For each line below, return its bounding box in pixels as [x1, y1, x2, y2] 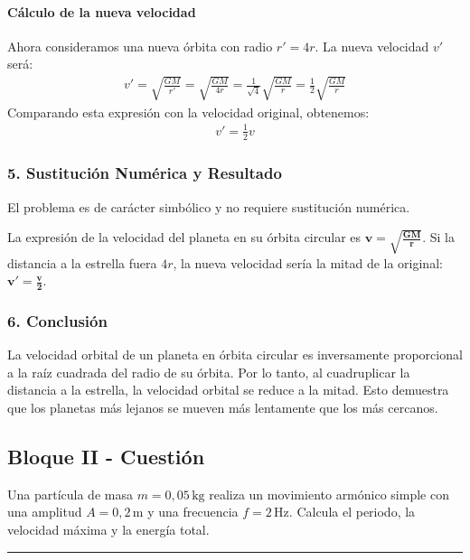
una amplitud [7, 502, 82, 521]
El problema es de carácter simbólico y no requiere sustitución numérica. [7, 197, 410, 216]
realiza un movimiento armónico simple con [209, 484, 449, 503]
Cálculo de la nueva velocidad [7, 2, 196, 21]
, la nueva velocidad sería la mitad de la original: [173, 253, 443, 272]
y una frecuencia [147, 502, 239, 521]
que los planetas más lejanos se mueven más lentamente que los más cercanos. [7, 398, 438, 417]
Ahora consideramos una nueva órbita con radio [7, 36, 273, 55]
